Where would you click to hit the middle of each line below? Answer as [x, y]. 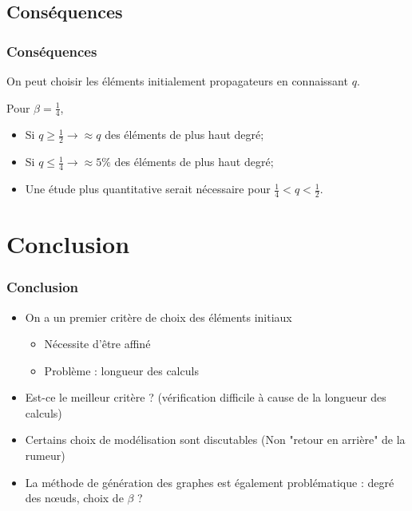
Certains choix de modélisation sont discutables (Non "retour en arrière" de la [215, 440]
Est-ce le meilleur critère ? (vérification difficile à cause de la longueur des [206, 397]
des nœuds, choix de [74, 498]
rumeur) [45, 456]
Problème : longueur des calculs [121, 370]
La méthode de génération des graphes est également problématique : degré [210, 482]
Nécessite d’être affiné [97, 344]
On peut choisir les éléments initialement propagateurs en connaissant [177, 81]
